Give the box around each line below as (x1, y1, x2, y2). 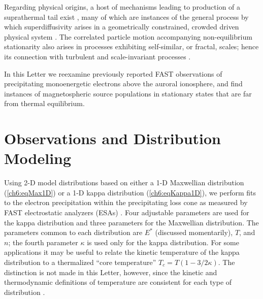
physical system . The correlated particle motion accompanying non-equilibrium (4, 31, 252, 42)
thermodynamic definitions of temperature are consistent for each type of (4, 277, 232, 287)
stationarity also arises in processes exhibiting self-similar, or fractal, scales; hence (4, 41, 259, 52)
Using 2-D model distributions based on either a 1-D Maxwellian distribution (4, 177, 244, 188)
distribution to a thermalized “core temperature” (4, 257, 156, 267)
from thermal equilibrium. (4, 98, 85, 109)
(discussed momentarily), (155, 227, 233, 238)
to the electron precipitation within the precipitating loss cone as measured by (4, 197, 248, 208)
